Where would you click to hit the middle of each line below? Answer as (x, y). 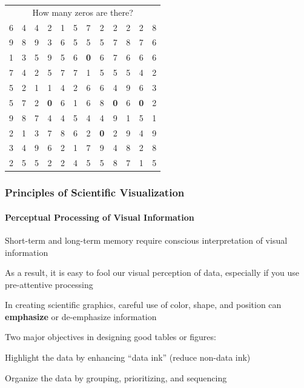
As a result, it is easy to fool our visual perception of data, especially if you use (152, 273)
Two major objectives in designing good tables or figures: (111, 337)
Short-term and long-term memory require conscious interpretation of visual (146, 240)
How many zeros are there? (83, 12)
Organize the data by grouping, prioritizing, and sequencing (116, 377)
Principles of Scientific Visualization (95, 192)
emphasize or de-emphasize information (81, 316)
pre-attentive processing (49, 284)
